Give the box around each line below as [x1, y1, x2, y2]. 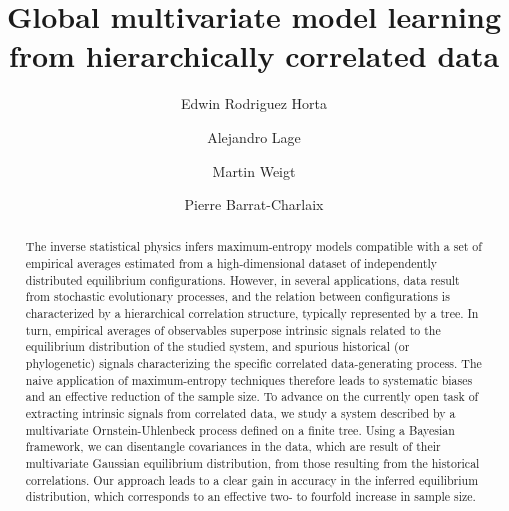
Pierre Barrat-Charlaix [184, 194, 324, 215]
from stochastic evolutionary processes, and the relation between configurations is [25, 288, 450, 305]
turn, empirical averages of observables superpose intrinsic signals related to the [25, 321, 441, 338]
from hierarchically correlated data [8, 35, 500, 76]
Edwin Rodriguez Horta [181, 93, 327, 114]
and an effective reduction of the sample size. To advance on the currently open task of [25, 388, 479, 405]
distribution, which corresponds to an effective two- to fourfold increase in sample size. [25, 488, 476, 505]
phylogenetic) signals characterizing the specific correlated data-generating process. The [25, 355, 482, 372]
